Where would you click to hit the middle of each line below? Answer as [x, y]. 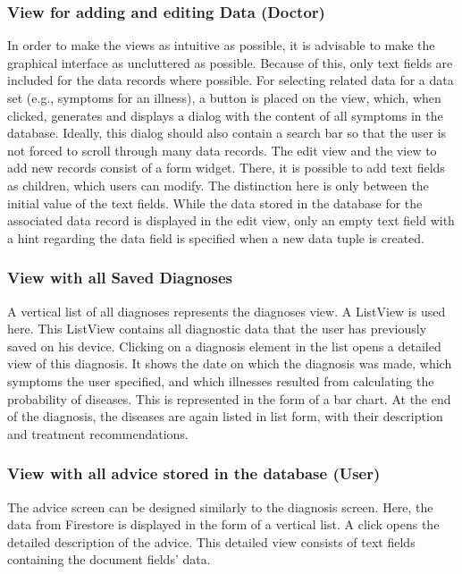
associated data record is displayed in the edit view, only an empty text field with [231, 220]
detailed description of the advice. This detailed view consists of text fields [211, 541]
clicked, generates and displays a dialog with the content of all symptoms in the [225, 115]
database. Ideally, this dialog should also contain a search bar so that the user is [227, 133]
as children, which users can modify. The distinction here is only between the [218, 185]
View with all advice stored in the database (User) [194, 473]
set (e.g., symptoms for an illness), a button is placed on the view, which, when [224, 97]
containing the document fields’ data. [109, 559]
